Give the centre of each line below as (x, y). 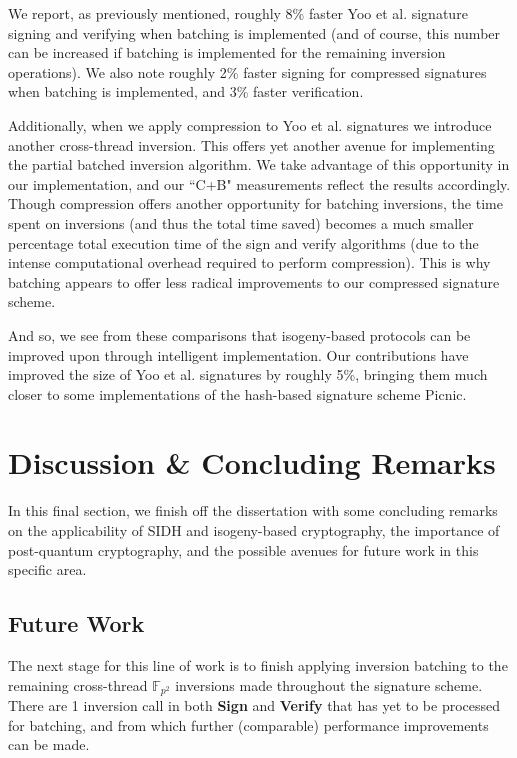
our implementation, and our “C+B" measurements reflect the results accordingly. (259, 183)
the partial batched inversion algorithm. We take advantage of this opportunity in (259, 164)
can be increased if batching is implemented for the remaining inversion (227, 52)
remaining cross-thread (78, 684)
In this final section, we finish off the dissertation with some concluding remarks (253, 510)
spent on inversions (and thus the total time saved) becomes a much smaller (241, 222)
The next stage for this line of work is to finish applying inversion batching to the (258, 664)
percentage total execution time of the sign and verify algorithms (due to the (243, 242)
